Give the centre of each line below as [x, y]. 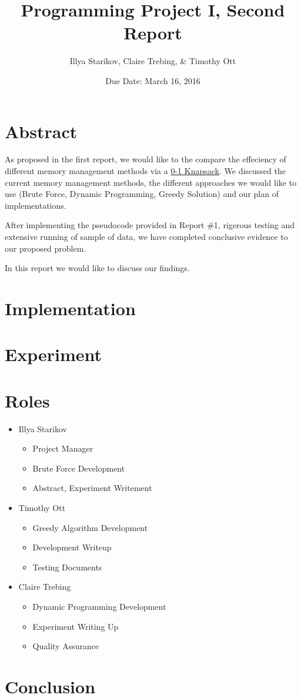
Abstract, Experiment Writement [92, 488]
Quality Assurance [66, 646]
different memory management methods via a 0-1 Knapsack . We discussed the [145, 171]
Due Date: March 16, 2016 [153, 80]
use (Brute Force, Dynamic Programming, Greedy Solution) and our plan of [142, 194]
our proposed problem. [46, 248]
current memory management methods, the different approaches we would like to [151, 182]
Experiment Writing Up [76, 626]
